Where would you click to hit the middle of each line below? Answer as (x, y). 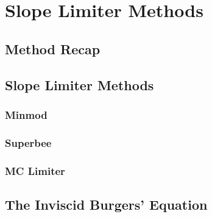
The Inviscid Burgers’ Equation (106, 204)
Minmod (26, 114)
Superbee (28, 142)
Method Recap (53, 48)
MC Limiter (35, 170)
